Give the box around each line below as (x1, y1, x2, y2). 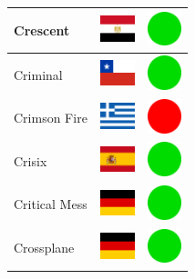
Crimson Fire (14, 108, 87, 127)
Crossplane (14, 238, 75, 257)
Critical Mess (14, 194, 87, 214)
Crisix (14, 151, 47, 170)
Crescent (14, 20, 70, 39)
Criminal (14, 65, 63, 84)
